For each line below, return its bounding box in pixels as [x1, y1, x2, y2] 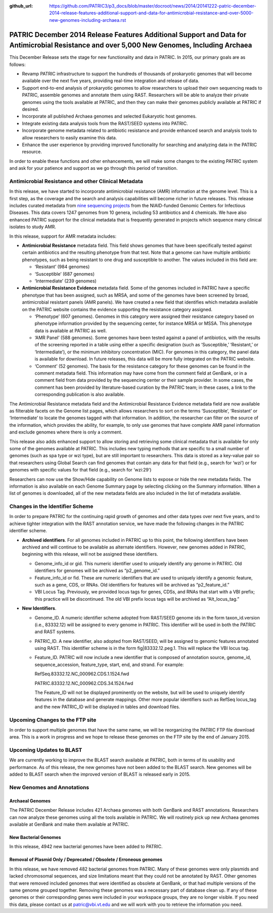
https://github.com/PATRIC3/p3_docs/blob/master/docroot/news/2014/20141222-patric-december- [49, 3, 256, 9]
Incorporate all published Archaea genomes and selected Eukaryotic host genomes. [22, 113, 197, 119]
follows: [9, 61, 26, 67]
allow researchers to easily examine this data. [22, 134, 117, 140]
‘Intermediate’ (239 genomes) [34, 278, 97, 284]
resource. [22, 149, 42, 155]
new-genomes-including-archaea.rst [49, 17, 126, 23]
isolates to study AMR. [9, 224, 57, 230]
